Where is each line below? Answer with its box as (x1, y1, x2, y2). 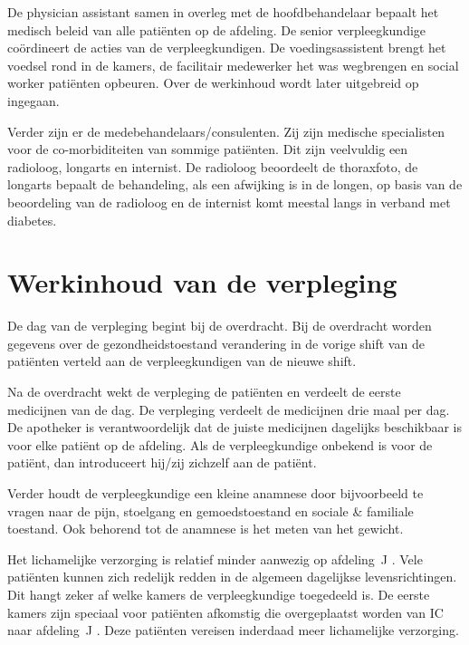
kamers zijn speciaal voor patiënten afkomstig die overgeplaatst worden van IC (7, 602, 444, 621)
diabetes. (7, 210, 57, 229)
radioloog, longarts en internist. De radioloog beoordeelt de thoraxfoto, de (7, 157, 418, 176)
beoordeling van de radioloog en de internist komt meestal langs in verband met (7, 192, 451, 211)
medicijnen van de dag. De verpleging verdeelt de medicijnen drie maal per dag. (7, 400, 450, 419)
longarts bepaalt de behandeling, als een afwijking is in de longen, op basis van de (7, 175, 463, 194)
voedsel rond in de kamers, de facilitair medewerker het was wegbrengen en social (7, 55, 459, 74)
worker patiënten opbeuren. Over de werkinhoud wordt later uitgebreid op (7, 73, 419, 92)
